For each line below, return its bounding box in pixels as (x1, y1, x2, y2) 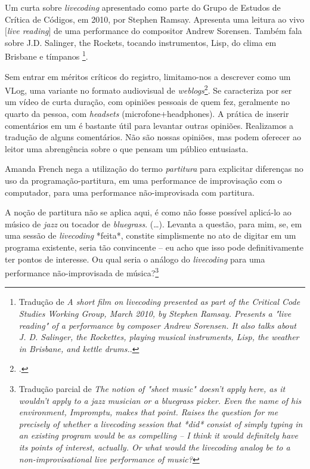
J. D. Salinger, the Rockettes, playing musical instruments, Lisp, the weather (18, 331, 299, 343)
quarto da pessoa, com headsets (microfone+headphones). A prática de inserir (5, 107, 289, 120)
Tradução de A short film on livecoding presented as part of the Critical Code (18, 295, 300, 308)
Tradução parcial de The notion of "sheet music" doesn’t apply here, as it (18, 382, 286, 394)
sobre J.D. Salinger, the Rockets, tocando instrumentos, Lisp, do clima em (5, 36, 277, 48)
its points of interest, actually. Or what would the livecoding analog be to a (18, 440, 290, 453)
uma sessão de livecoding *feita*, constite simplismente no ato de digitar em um (5, 229, 296, 242)
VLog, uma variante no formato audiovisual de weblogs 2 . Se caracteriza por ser (5, 82, 292, 96)
